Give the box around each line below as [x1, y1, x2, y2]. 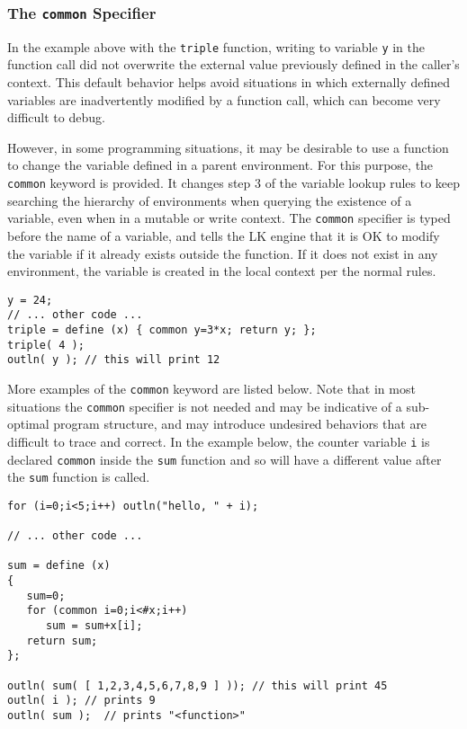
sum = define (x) [7, 559, 111, 573]
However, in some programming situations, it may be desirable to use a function [7, 138, 449, 156]
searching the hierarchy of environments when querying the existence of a [7, 191, 412, 209]
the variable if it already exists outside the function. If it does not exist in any [7, 244, 438, 262]
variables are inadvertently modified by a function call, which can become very [7, 90, 441, 109]
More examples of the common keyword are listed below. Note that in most [7, 378, 416, 397]
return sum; [26, 634, 98, 647]
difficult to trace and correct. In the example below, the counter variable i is [7, 431, 430, 450]
